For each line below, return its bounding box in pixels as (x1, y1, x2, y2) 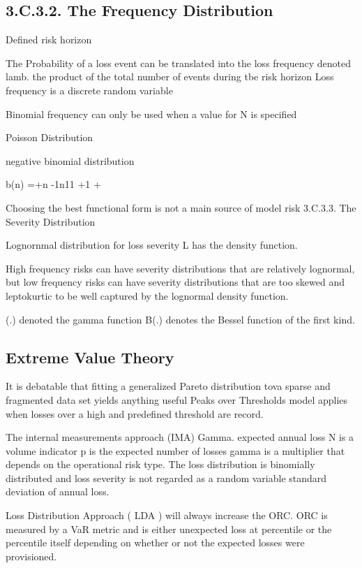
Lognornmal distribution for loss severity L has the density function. (6, 238, 298, 252)
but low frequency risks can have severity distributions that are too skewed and (6, 275, 345, 289)
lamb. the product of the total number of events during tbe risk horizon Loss (6, 69, 334, 84)
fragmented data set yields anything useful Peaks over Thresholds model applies (6, 392, 348, 407)
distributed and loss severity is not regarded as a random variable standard (6, 470, 327, 485)
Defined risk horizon (6, 32, 92, 47)
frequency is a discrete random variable (6, 82, 173, 97)
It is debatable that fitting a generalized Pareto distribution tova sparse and (6, 379, 331, 393)
